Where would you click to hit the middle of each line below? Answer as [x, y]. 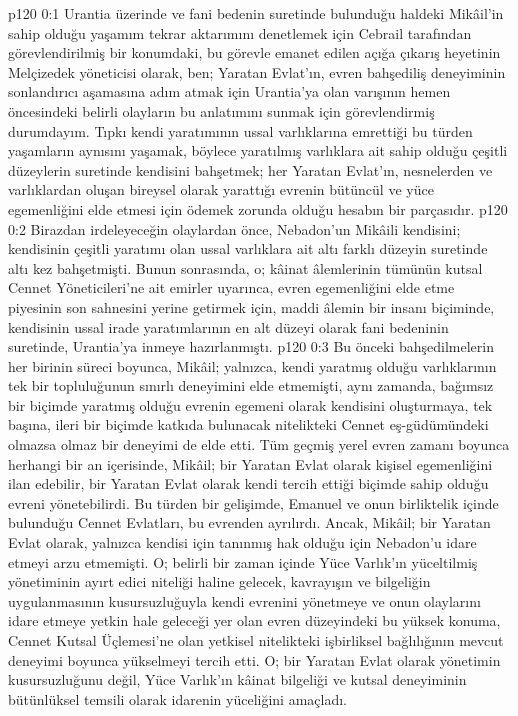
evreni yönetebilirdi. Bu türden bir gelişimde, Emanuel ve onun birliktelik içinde [253, 502]
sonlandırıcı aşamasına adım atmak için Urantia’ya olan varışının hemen [229, 91]
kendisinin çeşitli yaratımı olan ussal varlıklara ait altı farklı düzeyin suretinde [248, 248]
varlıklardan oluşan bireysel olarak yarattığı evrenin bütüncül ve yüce [221, 189]
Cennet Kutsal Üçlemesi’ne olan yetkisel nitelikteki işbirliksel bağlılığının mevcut [256, 640]
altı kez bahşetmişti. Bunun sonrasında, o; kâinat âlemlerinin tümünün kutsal [245, 267]
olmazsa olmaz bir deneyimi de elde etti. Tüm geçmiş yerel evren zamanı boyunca [259, 444]
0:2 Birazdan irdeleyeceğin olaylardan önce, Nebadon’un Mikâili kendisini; [234, 228]
